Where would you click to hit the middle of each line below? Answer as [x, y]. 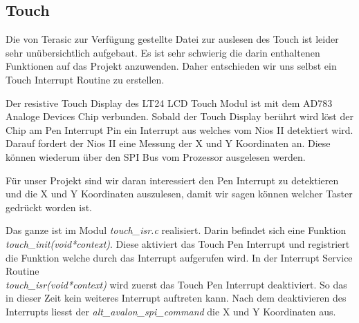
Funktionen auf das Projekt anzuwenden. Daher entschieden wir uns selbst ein [171, 66]
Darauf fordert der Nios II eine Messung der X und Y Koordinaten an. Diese [168, 143]
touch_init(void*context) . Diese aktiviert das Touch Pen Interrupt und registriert [178, 243]
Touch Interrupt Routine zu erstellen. [85, 79]
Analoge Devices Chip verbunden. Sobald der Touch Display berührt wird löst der [179, 116]
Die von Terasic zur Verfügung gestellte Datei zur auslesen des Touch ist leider [172, 39]
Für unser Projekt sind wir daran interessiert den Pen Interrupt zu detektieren [172, 180]
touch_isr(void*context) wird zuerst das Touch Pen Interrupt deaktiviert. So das [176, 284]
